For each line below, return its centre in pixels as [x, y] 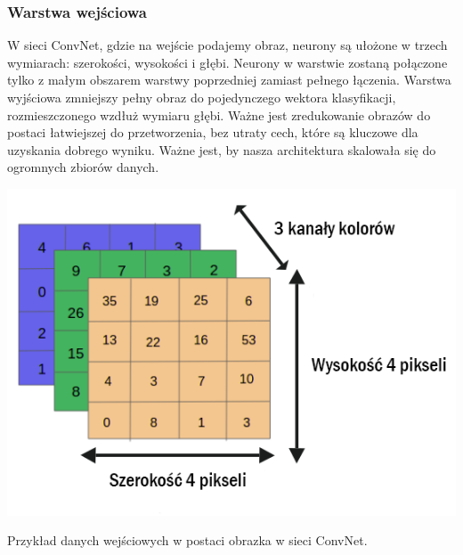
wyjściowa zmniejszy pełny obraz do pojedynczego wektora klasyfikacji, [202, 97]
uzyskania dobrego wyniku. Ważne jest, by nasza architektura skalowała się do [222, 149]
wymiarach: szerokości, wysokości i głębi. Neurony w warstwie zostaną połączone [227, 62]
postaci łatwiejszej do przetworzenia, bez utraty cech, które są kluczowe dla [213, 132]
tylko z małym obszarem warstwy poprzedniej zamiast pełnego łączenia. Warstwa [229, 80]
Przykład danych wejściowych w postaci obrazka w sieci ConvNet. [187, 540]
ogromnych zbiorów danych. [83, 167]
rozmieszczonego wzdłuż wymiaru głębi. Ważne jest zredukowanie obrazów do [219, 114]
